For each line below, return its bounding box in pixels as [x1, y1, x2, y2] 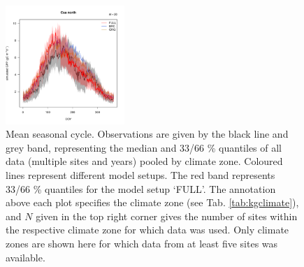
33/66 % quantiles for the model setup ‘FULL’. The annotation [6, 181, 276, 196]
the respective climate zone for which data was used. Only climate [6, 222, 289, 237]
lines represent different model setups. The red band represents [6, 167, 275, 182]
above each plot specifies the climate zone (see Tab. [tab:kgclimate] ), [6, 195, 299, 210]
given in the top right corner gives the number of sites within [36, 208, 298, 223]
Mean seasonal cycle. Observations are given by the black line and [6, 127, 289, 141]
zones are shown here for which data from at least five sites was [6, 236, 278, 250]
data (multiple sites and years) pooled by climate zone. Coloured [6, 154, 283, 168]
